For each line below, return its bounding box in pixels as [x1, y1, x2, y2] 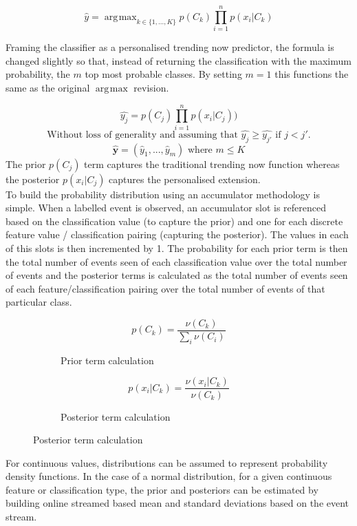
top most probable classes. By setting [85, 67, 242, 81]
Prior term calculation [61, 353, 154, 367]
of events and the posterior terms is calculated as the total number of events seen [6, 268, 348, 282]
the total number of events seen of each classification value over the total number [6, 254, 347, 269]
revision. [133, 80, 169, 94]
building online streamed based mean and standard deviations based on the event [6, 496, 349, 510]
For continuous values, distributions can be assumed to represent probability [6, 455, 328, 470]
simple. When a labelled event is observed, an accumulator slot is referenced [6, 200, 327, 215]
